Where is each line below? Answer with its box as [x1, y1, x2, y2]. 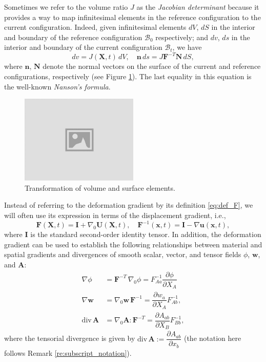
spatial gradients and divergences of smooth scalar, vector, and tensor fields [4, 249, 241, 260]
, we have [172, 42, 202, 52]
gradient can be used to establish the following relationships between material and [4, 239, 262, 249]
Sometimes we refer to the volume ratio [4, 2, 128, 12]
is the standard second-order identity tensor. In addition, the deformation [30, 229, 261, 240]
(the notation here [183, 333, 241, 343]
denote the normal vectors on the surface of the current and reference [43, 61, 261, 71]
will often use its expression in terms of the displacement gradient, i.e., [4, 210, 226, 221]
